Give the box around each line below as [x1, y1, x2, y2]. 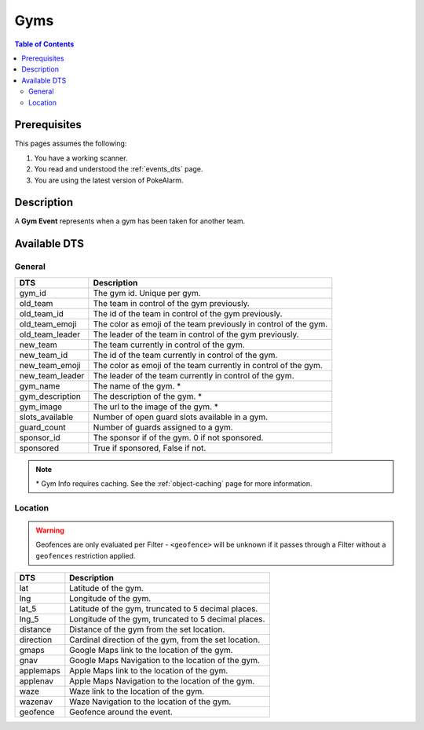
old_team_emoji [19, 319, 77, 330]
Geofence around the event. [69, 706, 173, 717]
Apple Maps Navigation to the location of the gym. [69, 676, 255, 687]
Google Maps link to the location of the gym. [69, 645, 233, 656]
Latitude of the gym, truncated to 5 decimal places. [69, 603, 258, 614]
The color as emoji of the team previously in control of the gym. [93, 319, 328, 330]
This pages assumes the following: [14, 138, 127, 149]
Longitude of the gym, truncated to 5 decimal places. [69, 614, 265, 625]
